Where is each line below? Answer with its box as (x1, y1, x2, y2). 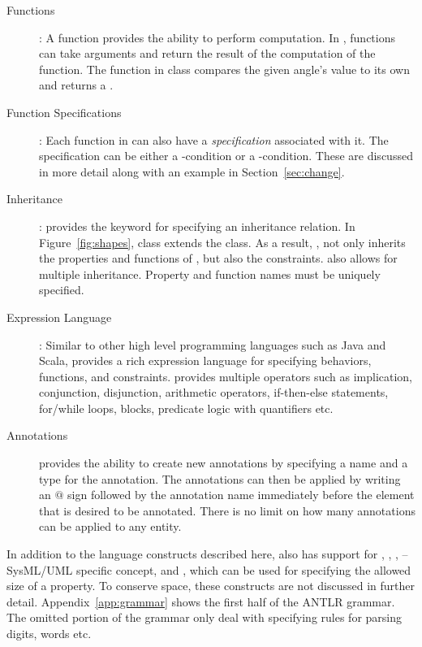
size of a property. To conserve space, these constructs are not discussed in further (6, 577, 415, 594)
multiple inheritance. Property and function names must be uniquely (39, 265, 381, 282)
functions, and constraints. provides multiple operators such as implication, (39, 367, 413, 384)
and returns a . (39, 76, 114, 93)
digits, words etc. (6, 625, 92, 641)
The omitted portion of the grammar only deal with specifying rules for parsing (6, 609, 403, 626)
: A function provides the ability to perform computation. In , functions (39, 28, 395, 46)
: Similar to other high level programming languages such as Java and (39, 336, 386, 353)
